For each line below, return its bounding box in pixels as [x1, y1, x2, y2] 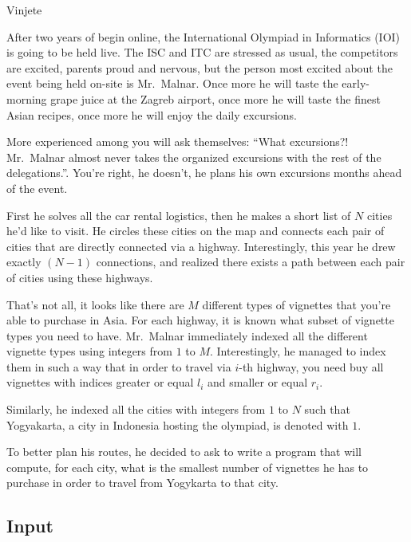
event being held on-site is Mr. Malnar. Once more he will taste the [6, 75, 338, 92]
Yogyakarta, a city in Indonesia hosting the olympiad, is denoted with [6, 416, 349, 433]
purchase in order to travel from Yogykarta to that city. [6, 474, 279, 491]
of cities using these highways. [6, 269, 153, 285]
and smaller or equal [207, 374, 308, 391]
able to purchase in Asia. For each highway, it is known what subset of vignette [6, 312, 394, 328]
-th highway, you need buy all [239, 358, 384, 375]
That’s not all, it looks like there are [6, 296, 184, 312]
